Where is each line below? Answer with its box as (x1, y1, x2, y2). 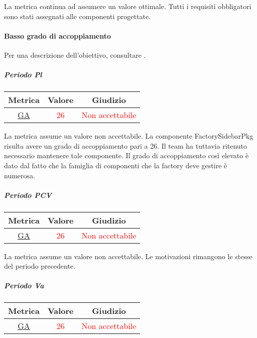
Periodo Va (4, 280, 44, 291)
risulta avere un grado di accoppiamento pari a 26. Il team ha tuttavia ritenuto (4, 140, 247, 151)
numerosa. (4, 170, 35, 180)
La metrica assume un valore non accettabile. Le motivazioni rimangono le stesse (4, 251, 252, 261)
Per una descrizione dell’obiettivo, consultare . (4, 49, 146, 60)
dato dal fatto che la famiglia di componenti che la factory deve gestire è (4, 160, 227, 170)
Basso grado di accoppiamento (4, 30, 111, 41)
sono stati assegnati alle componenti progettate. (4, 11, 151, 21)
